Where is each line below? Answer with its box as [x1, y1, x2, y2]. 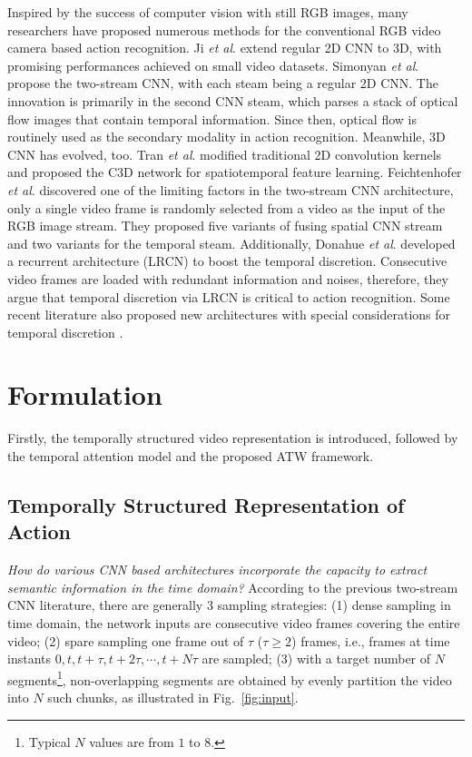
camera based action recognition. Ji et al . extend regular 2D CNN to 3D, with [7, 38, 442, 57]
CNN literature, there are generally [7, 595, 203, 614]
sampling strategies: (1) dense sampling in [217, 595, 451, 614]
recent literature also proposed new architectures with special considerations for [7, 305, 451, 324]
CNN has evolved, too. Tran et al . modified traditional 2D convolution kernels [7, 144, 442, 163]
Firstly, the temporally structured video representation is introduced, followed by [7, 428, 458, 447]
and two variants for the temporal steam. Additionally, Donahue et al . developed [7, 233, 456, 252]
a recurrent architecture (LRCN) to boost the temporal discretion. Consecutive [7, 251, 447, 270]
